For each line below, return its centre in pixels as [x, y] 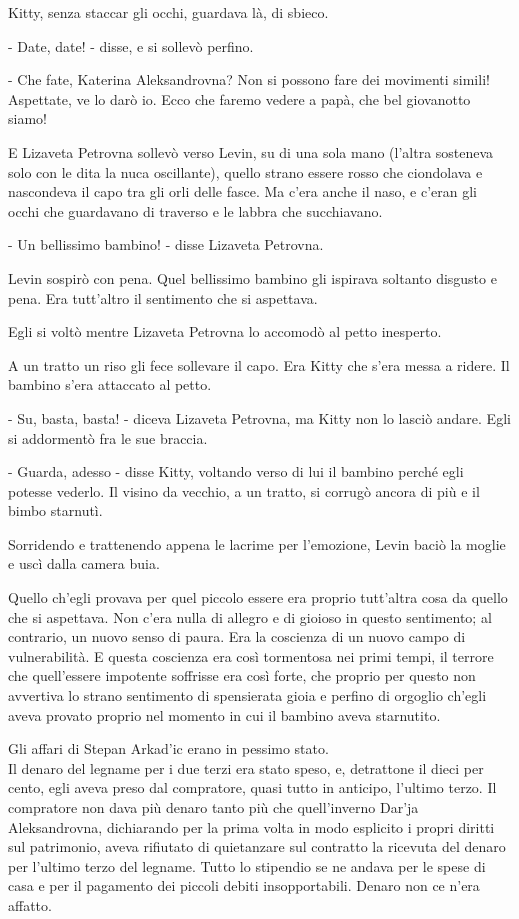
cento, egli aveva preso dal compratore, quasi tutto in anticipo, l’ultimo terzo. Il [252, 787]
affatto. [30, 904]
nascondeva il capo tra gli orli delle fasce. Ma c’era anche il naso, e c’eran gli [242, 191]
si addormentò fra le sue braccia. [108, 437]
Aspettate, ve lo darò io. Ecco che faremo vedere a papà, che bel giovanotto [239, 98]
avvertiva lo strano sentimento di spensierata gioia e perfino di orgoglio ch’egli [247, 695]
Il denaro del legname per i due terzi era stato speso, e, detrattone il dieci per [246, 767]
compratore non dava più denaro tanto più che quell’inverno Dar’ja [213, 807]
